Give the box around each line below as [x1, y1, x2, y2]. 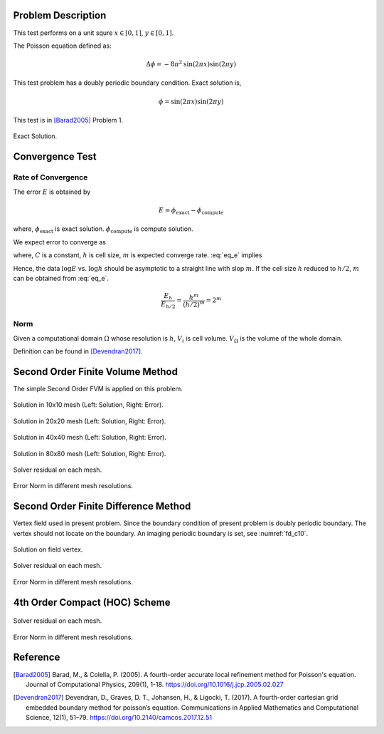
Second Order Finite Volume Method [13, 366, 178, 378]
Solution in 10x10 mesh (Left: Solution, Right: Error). [13, 400, 164, 409]
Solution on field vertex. [13, 545, 83, 554]
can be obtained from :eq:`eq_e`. [13, 274, 110, 282]
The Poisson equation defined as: [13, 41, 112, 50]
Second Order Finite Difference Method [13, 500, 191, 512]
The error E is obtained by [13, 187, 91, 196]
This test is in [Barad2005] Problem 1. [13, 116, 124, 125]
